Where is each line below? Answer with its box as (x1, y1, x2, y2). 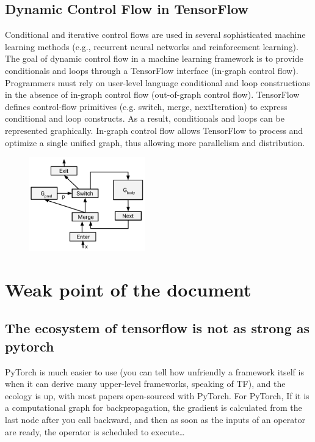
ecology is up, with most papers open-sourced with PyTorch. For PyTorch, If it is (5, 389, 310, 402)
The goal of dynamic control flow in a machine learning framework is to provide (5, 52, 303, 65)
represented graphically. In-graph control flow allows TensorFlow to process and (5, 123, 303, 136)
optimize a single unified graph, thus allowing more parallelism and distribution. (5, 136, 305, 149)
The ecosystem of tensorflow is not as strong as (5, 319, 310, 337)
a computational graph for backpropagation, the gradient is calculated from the (5, 401, 302, 414)
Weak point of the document (5, 276, 252, 301)
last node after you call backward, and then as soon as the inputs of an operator (5, 413, 306, 426)
